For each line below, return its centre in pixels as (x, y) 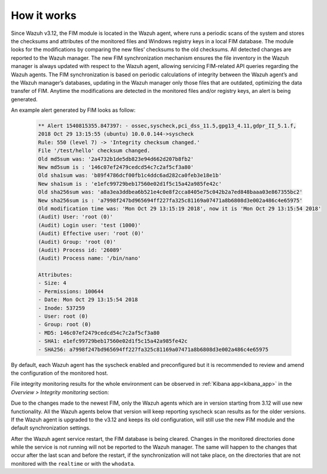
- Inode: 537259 (62, 308)
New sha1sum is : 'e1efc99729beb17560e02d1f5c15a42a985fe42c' (130, 184)
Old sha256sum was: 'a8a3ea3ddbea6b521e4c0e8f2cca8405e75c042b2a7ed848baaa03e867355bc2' (171, 192)
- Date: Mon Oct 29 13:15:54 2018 (88, 300)
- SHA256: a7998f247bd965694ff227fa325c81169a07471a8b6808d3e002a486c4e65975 (153, 349)
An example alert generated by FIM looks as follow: (73, 110)
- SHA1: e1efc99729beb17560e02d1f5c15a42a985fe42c (113, 341)
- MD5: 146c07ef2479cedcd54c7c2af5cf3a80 (99, 333)
